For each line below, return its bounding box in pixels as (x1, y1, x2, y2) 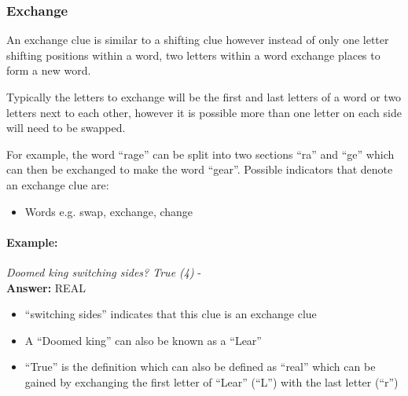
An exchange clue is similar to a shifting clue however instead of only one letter (6, 31, 389, 48)
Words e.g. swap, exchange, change (24, 203, 193, 219)
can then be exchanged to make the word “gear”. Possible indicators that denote (6, 161, 393, 178)
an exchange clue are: (6, 176, 109, 192)
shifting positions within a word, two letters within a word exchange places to (6, 46, 380, 63)
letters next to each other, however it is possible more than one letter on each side (6, 104, 402, 120)
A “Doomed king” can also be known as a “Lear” (24, 332, 262, 348)
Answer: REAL (6, 279, 86, 295)
